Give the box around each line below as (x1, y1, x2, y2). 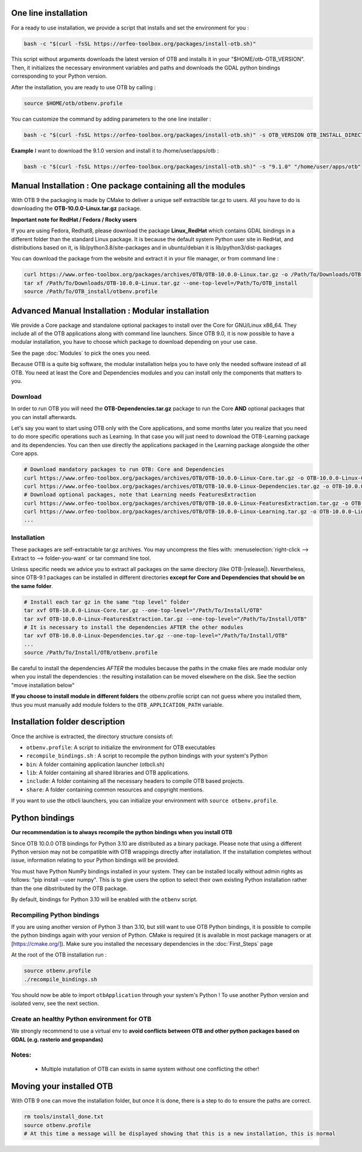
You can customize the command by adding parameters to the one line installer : (11, 115, 211, 122)
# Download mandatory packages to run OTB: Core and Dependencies (24, 466, 224, 473)
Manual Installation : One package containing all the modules (11, 180, 246, 191)
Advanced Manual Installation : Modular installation (11, 305, 209, 316)
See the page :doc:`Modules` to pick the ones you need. (11, 349, 151, 356)
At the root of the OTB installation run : (11, 951, 107, 958)
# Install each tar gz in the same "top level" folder (24, 598, 189, 606)
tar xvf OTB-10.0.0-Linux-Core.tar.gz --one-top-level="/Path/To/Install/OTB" (24, 607, 262, 614)
